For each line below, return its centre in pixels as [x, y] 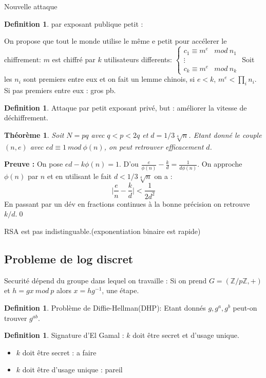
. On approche [220, 164]
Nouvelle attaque [31, 6]
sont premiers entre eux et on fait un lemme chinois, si [109, 79]
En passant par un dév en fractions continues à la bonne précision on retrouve [127, 203]
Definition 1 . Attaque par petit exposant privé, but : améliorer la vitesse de [126, 107]
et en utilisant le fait [79, 176]
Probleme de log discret [69, 259]
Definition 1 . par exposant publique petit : [74, 23]
